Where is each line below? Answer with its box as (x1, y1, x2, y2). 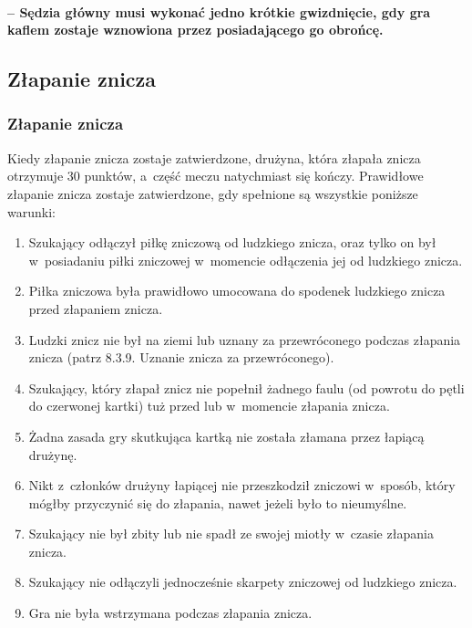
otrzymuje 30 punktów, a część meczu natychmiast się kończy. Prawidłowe (7, 166, 424, 185)
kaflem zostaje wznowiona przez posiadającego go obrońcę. (7, 20, 384, 39)
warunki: (7, 202, 56, 221)
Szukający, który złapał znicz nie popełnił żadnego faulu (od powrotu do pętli (28, 378, 465, 397)
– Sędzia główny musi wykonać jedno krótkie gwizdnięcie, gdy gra (7, 2, 431, 21)
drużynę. (28, 445, 77, 464)
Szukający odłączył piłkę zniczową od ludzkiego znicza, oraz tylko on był (28, 233, 436, 252)
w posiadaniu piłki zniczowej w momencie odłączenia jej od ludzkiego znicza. (28, 250, 463, 269)
